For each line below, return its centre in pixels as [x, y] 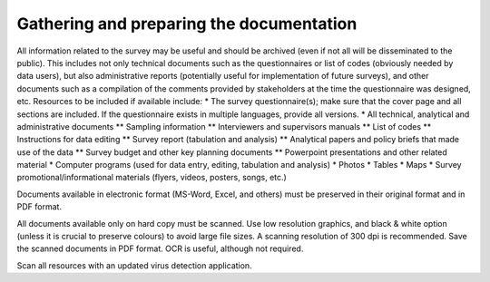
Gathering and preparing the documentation [187, 24]
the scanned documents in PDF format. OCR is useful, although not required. [160, 248]
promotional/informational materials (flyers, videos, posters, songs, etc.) [152, 178]
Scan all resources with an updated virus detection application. [135, 265]
